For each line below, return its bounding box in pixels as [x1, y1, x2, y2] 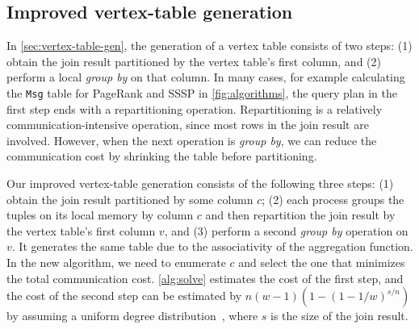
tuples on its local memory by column [6, 206, 194, 223]
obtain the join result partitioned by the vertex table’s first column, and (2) [6, 52, 381, 69]
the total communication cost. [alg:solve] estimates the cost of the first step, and [6, 269, 404, 286]
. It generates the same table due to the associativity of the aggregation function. [11, 238, 413, 255]
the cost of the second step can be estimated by [6, 287, 242, 304]
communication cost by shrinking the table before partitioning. [6, 148, 317, 164]
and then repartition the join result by [205, 206, 396, 223]
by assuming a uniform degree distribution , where [6, 307, 258, 324]
